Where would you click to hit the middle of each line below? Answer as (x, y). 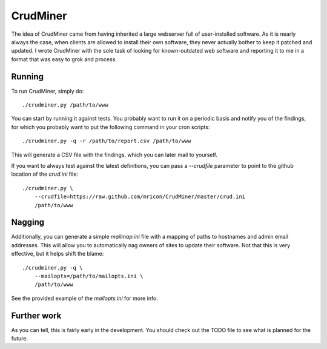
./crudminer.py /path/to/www (65, 105)
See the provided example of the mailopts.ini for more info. (85, 298)
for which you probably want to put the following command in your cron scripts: (111, 127)
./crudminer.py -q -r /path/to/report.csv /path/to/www (107, 141)
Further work (36, 315)
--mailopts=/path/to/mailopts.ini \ (89, 276)
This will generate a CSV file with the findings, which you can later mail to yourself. (114, 155)
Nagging (28, 222)
